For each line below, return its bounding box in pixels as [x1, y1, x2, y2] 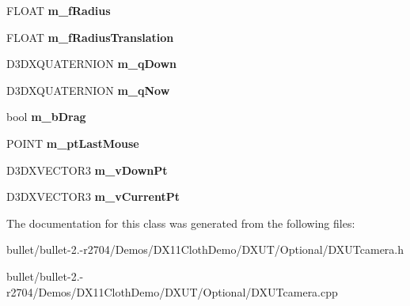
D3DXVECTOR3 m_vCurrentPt [6, 188, 180, 205]
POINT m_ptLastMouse [6, 134, 139, 151]
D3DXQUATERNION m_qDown [6, 55, 177, 72]
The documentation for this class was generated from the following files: [6, 214, 355, 231]
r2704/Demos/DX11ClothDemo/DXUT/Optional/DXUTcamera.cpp [6, 283, 338, 300]
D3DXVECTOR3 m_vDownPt [6, 161, 168, 178]
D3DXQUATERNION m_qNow [6, 81, 170, 98]
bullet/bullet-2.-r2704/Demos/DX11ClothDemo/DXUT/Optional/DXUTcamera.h [6, 241, 404, 258]
